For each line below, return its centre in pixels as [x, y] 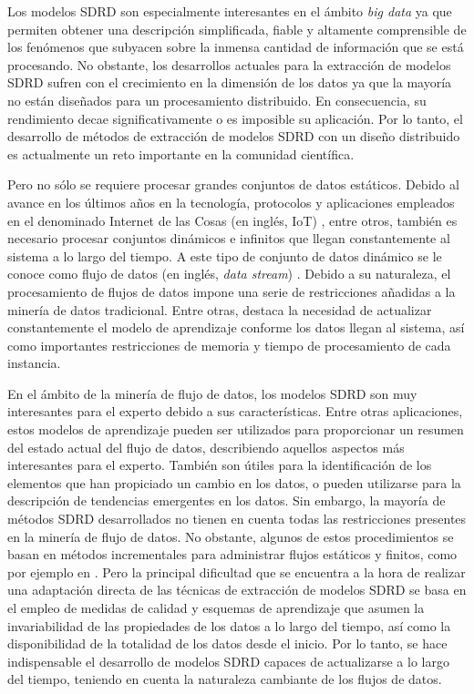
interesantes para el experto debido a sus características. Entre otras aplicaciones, [235, 411]
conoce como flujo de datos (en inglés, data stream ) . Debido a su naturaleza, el [229, 274]
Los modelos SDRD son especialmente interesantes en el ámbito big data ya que [230, 11]
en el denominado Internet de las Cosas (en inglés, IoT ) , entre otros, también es [232, 220]
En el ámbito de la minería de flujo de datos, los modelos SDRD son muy [212, 393]
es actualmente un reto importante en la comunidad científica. [181, 153]
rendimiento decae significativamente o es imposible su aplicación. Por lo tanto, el [235, 118]
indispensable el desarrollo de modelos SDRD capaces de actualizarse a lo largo [228, 661]
